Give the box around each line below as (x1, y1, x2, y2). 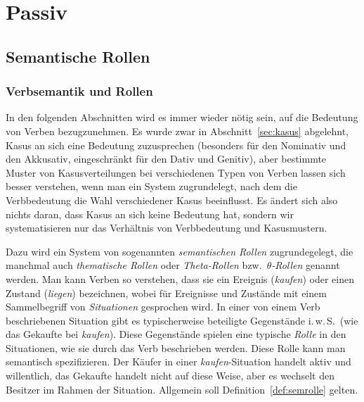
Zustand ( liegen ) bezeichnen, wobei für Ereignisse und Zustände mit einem (6, 285, 327, 300)
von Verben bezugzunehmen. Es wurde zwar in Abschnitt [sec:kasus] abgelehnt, (6, 123, 349, 138)
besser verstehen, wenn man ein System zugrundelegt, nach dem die (6, 179, 297, 194)
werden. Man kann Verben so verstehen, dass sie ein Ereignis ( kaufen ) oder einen (6, 271, 354, 286)
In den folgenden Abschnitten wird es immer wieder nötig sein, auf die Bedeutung (6, 110, 358, 125)
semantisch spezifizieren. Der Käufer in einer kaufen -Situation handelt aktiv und (6, 354, 351, 369)
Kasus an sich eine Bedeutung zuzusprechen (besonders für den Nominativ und (6, 137, 346, 152)
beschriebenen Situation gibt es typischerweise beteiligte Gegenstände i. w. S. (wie (6, 313, 358, 327)
